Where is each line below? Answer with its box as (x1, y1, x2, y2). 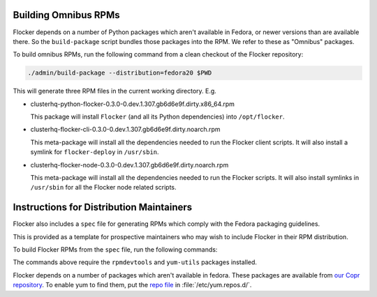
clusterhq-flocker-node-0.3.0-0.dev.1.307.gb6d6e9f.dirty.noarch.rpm (30, 160, 229, 169)
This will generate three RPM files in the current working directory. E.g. (13, 87, 216, 96)
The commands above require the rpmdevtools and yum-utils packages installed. (13, 258, 258, 266)
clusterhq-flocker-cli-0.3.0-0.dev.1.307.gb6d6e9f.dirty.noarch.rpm (30, 125, 221, 134)
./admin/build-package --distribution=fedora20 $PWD (27, 69, 212, 77)
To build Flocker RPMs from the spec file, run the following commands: (13, 245, 218, 254)
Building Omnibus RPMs (13, 9, 120, 21)
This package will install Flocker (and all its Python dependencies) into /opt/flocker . (30, 112, 285, 121)
